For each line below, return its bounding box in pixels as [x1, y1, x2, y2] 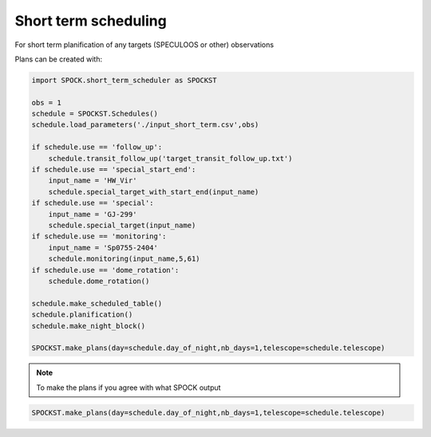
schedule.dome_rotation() [48, 276, 150, 285]
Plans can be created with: [14, 54, 103, 64]
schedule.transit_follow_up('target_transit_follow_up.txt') [48, 154, 293, 163]
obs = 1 [31, 98, 61, 107]
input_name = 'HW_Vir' [48, 176, 137, 185]
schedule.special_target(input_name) [48, 221, 196, 230]
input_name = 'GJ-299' [48, 210, 137, 218]
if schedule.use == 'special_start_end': [31, 165, 196, 175]
